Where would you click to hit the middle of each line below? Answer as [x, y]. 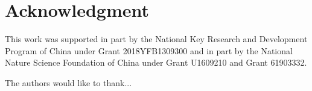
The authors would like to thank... [68, 82]
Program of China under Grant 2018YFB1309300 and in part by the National [149, 50]
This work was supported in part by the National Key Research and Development [156, 39]
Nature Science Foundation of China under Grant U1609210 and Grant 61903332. [156, 62]
